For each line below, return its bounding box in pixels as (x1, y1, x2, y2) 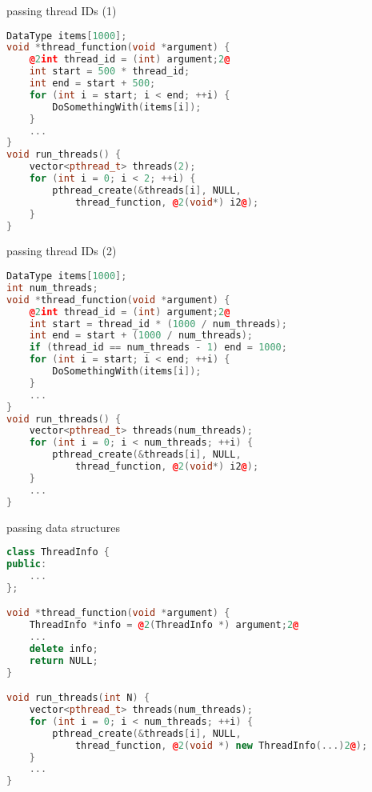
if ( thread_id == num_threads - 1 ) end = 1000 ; (29, 342, 287, 354)
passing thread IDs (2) (6, 242, 117, 259)
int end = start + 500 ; (29, 78, 156, 90)
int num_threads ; (6, 282, 98, 294)
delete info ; (29, 642, 98, 654)
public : (6, 558, 47, 570)
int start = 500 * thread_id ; (29, 66, 190, 78)
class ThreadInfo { (6, 546, 110, 558)
